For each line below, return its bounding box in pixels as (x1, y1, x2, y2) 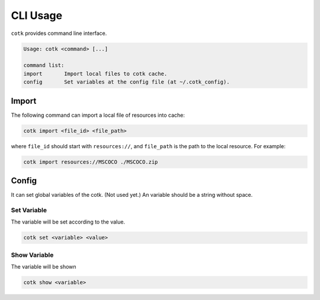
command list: (23, 62, 65, 69)
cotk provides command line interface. (11, 30, 107, 37)
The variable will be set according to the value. (11, 218, 126, 225)
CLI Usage (11, 9, 62, 22)
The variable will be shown (11, 263, 76, 270)
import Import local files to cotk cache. (23, 70, 168, 77)
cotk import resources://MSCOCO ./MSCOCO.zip (23, 158, 158, 165)
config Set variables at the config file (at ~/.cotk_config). (23, 79, 230, 85)
